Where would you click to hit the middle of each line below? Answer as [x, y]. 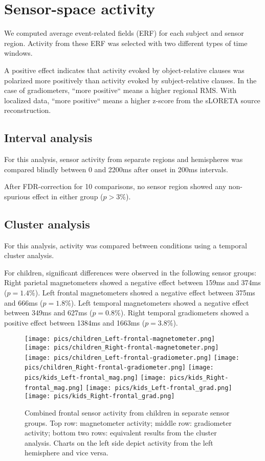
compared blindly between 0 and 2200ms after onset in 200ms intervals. [116, 169]
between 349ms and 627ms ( [48, 313]
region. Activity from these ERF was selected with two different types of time [126, 43]
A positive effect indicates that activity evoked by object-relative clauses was [124, 70]
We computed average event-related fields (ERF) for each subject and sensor [124, 33]
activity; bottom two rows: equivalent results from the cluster [121, 433]
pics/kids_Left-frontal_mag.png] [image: [95, 378]
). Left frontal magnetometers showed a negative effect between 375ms [145, 293]
